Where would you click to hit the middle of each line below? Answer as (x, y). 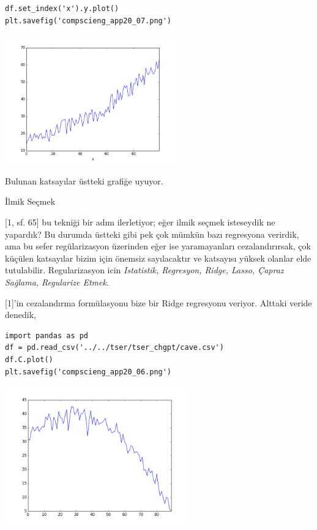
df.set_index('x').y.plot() (62, 9)
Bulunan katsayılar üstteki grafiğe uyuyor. (84, 180)
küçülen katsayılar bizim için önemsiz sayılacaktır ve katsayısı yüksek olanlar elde (158, 258)
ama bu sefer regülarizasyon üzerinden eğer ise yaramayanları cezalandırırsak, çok (158, 246)
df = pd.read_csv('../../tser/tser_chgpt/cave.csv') (114, 348)
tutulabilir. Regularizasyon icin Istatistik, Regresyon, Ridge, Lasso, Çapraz (144, 270)
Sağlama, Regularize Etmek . (57, 282)
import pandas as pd (47, 335)
